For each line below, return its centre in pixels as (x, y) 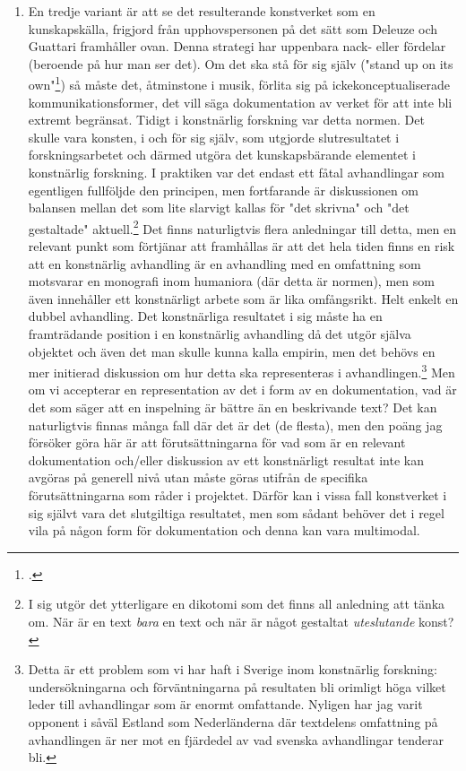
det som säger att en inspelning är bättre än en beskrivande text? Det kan (233, 407)
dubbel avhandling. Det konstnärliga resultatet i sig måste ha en (205, 316)
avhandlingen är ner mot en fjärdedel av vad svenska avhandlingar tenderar (236, 739)
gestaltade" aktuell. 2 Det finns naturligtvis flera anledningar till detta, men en (242, 227)
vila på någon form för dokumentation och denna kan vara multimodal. (224, 530)
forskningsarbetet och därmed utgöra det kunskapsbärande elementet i (222, 155)
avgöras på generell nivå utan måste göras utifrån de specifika (198, 477)
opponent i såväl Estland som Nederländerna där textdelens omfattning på (233, 721)
